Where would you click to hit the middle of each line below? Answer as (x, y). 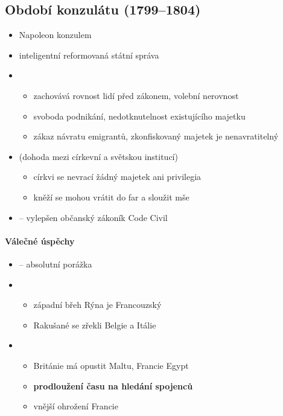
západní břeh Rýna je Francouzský (97, 305)
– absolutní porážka (56, 264)
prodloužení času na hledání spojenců (113, 386)
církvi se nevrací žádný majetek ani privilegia (117, 177)
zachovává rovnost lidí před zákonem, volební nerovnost (136, 95)
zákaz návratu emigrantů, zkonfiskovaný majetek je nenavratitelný (156, 136)
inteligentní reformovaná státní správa (89, 55)
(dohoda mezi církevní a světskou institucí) (98, 156)
